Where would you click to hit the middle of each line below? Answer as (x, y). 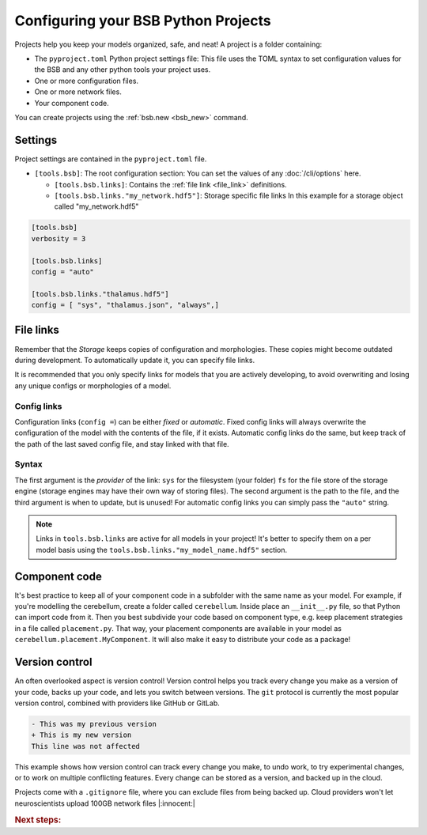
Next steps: (38, 820)
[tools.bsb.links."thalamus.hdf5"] (100, 294)
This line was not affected (85, 746)
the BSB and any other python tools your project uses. (123, 70)
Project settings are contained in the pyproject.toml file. (111, 159)
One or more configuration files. (86, 81)
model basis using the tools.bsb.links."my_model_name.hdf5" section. (162, 550)
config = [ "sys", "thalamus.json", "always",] (125, 305)
